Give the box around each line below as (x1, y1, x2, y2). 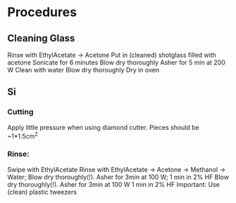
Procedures (7, 4, 77, 20)
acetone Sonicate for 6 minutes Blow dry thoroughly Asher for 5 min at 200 (7, 58, 225, 67)
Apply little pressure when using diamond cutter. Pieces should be (7, 123, 199, 131)
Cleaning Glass (7, 32, 75, 44)
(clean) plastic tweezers (7, 188, 77, 196)
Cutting (7, 107, 34, 117)
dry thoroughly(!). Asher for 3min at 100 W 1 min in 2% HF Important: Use (7, 180, 220, 188)
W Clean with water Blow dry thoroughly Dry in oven (7, 66, 160, 74)
